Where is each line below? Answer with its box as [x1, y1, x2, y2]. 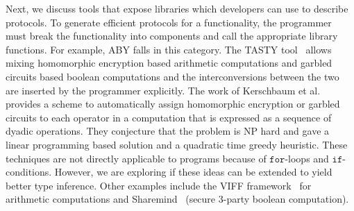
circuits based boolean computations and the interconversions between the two [6, 69, 339, 83]
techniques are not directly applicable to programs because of [6, 151, 267, 165]
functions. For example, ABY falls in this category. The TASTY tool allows [6, 42, 332, 56]
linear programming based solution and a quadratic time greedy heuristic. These [6, 137, 348, 151]
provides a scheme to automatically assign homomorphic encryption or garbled [6, 96, 340, 111]
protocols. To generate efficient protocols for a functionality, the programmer [6, 15, 332, 29]
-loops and [285, 151, 329, 165]
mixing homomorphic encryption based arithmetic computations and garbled [6, 56, 332, 70]
